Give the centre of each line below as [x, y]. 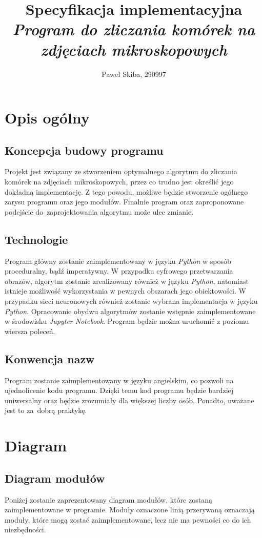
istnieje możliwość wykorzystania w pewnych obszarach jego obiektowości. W [125, 291]
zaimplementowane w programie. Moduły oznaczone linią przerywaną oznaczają [130, 510]
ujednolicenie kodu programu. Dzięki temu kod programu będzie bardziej [119, 390]
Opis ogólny [47, 118]
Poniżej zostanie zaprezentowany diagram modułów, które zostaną [108, 499]
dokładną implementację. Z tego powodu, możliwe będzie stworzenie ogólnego [126, 191]
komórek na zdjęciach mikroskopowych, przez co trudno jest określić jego [119, 182]
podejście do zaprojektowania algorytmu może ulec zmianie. [99, 211]
